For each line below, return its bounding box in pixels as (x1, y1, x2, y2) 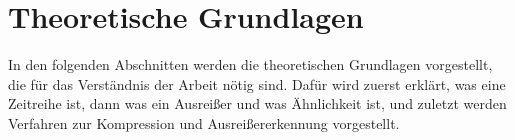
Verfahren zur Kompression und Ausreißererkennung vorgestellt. (8, 112, 400, 133)
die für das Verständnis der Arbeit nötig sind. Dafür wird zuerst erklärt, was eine (8, 73, 506, 94)
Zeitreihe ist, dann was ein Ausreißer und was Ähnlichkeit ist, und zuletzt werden (8, 93, 507, 114)
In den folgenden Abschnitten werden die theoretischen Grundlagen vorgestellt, (8, 54, 493, 75)
